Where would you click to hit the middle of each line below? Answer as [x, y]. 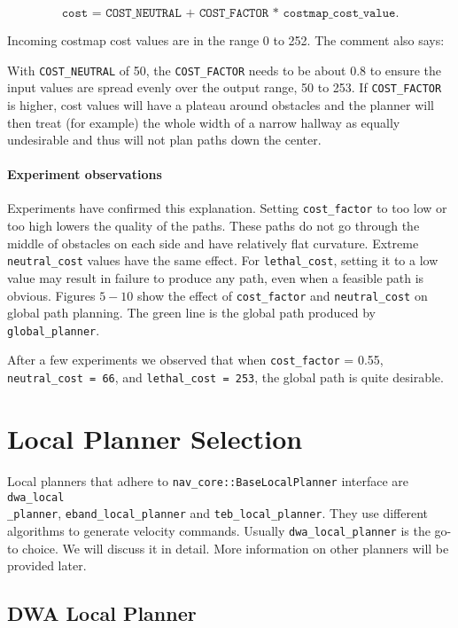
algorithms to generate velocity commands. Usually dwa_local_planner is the [219, 530]
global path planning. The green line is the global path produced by [191, 313]
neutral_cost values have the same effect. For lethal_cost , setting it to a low [223, 260]
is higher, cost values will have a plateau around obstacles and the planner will [221, 104]
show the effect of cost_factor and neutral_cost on [283, 295]
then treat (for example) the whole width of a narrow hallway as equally [204, 122]
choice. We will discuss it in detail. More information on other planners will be [236, 548]
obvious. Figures [51, 295]
